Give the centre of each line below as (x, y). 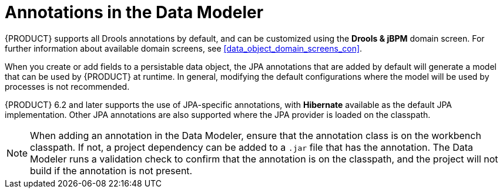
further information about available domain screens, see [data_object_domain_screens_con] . (184, 48)
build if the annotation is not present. (111, 170)
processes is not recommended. (67, 86)
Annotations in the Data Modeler (134, 12)
